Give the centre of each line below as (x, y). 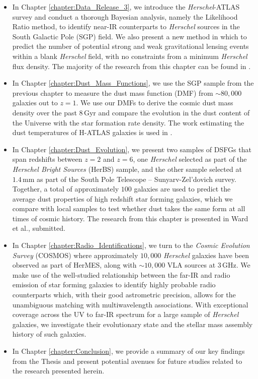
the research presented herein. (58, 371)
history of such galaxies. (49, 334)
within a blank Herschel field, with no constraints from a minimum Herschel (130, 56)
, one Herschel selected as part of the (190, 159)
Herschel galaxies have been (206, 255)
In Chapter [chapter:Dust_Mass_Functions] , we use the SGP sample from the (133, 83)
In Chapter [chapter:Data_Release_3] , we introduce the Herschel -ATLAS (126, 7)
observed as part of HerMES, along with (74, 265)
